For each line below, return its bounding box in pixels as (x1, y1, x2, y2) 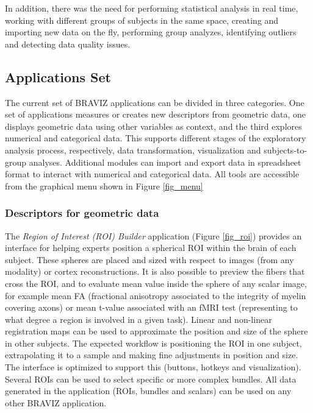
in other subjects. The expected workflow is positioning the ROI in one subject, (5, 336, 302, 349)
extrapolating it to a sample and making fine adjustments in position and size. (5, 348, 298, 361)
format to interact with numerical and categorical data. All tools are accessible (5, 168, 300, 180)
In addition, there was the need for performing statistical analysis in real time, (5, 2, 298, 14)
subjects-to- (264, 143, 308, 156)
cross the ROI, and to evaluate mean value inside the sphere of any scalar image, (5, 277, 307, 289)
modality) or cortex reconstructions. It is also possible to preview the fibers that (5, 265, 305, 278)
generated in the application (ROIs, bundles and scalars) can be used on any (5, 384, 292, 397)
